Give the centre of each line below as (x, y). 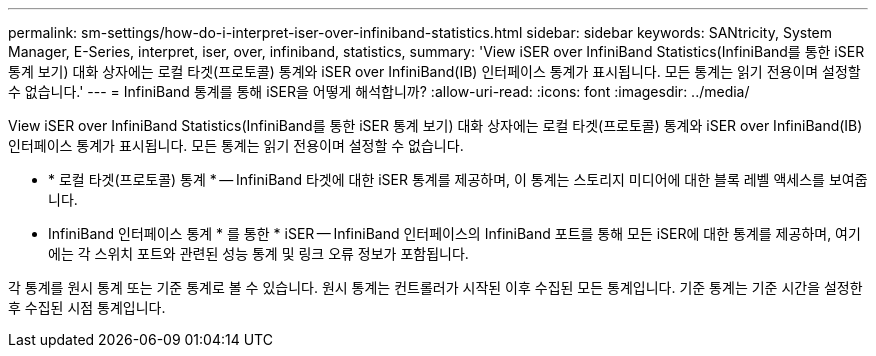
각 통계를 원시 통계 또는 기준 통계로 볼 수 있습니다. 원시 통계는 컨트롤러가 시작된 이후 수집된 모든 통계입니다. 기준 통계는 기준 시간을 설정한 (435, 287)
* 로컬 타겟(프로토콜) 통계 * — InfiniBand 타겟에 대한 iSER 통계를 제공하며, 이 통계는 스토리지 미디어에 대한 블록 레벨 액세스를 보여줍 (458, 179)
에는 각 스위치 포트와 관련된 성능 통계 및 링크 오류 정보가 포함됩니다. (258, 253)
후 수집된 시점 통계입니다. (87, 307)
